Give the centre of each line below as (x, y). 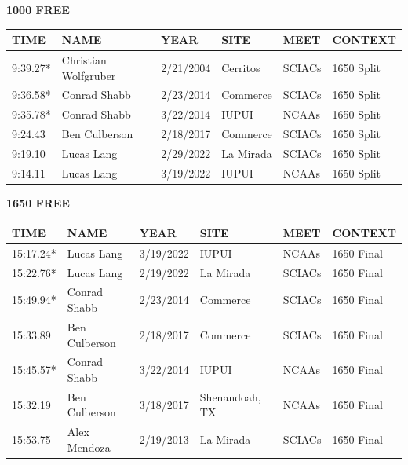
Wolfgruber (89, 75)
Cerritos (241, 67)
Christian (84, 59)
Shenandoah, (230, 396)
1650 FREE (38, 202)
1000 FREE (38, 9)
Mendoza (89, 447)
